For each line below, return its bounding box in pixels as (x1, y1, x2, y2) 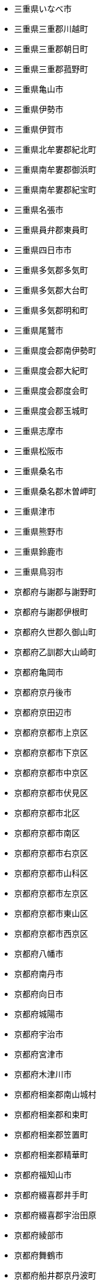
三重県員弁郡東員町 (14, 225, 88, 235)
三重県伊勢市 (14, 104, 63, 114)
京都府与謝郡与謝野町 (14, 587, 96, 597)
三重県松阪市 (14, 446, 63, 456)
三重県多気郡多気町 (14, 265, 88, 275)
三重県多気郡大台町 (14, 285, 88, 295)
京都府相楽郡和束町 (14, 1109, 88, 1119)
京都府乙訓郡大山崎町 (14, 647, 96, 657)
